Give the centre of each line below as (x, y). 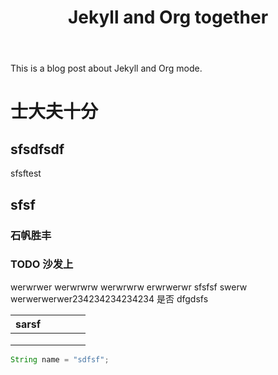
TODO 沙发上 (42, 264)
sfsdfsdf (37, 149)
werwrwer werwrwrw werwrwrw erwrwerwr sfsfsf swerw (129, 287)
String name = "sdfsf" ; (60, 359)
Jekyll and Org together (168, 17)
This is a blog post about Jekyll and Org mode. (106, 68)
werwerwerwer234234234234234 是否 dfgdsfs (109, 298)
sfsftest (26, 173)
